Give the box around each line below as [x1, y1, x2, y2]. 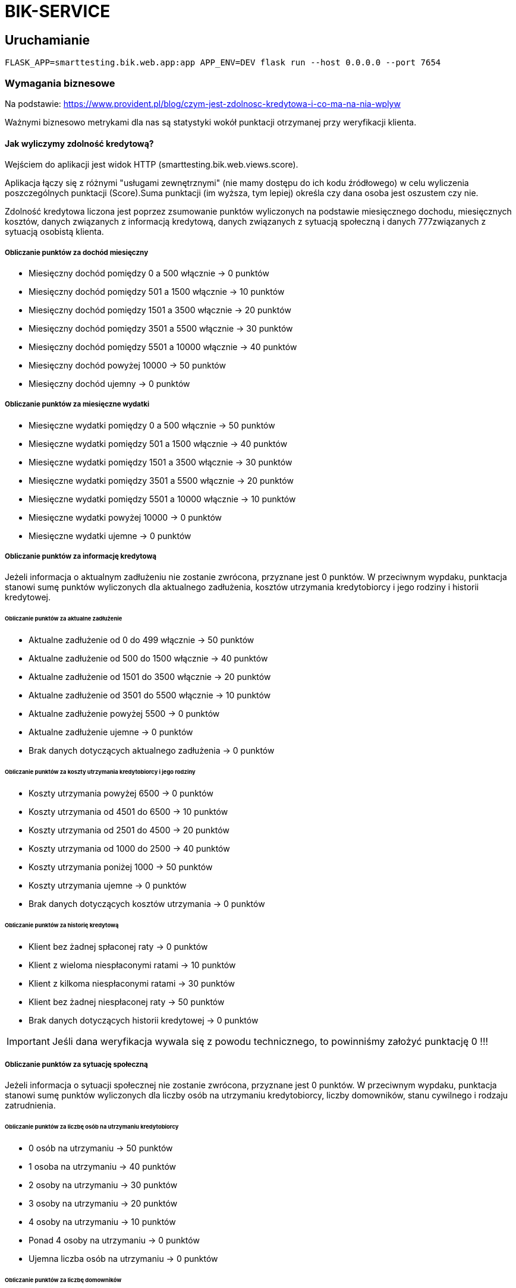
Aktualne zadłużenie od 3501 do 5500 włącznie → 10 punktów [29, 690, 271, 701]
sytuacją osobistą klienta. [5, 226, 104, 237]
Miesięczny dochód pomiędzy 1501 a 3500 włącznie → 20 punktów [29, 304, 291, 315]
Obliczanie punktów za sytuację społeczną [5, 1060, 148, 1069]
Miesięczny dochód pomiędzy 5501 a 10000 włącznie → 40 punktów [29, 341, 297, 352]
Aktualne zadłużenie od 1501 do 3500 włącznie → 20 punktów [29, 672, 271, 682]
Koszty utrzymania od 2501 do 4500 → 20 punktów [29, 824, 229, 835]
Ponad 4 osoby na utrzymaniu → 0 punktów [29, 1235, 200, 1246]
